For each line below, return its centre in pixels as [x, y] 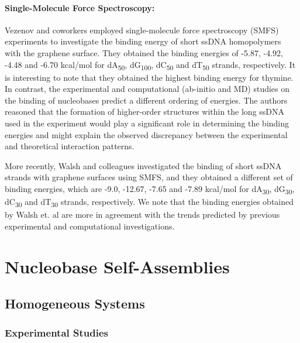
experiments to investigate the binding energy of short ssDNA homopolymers [143, 41]
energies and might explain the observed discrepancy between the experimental [146, 134]
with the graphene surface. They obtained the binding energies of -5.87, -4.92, [144, 52]
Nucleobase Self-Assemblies [117, 266]
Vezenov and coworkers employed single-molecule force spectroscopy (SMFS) [142, 30]
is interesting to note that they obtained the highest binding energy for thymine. [149, 77]
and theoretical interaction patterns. [70, 146]
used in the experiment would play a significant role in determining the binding [147, 123]
